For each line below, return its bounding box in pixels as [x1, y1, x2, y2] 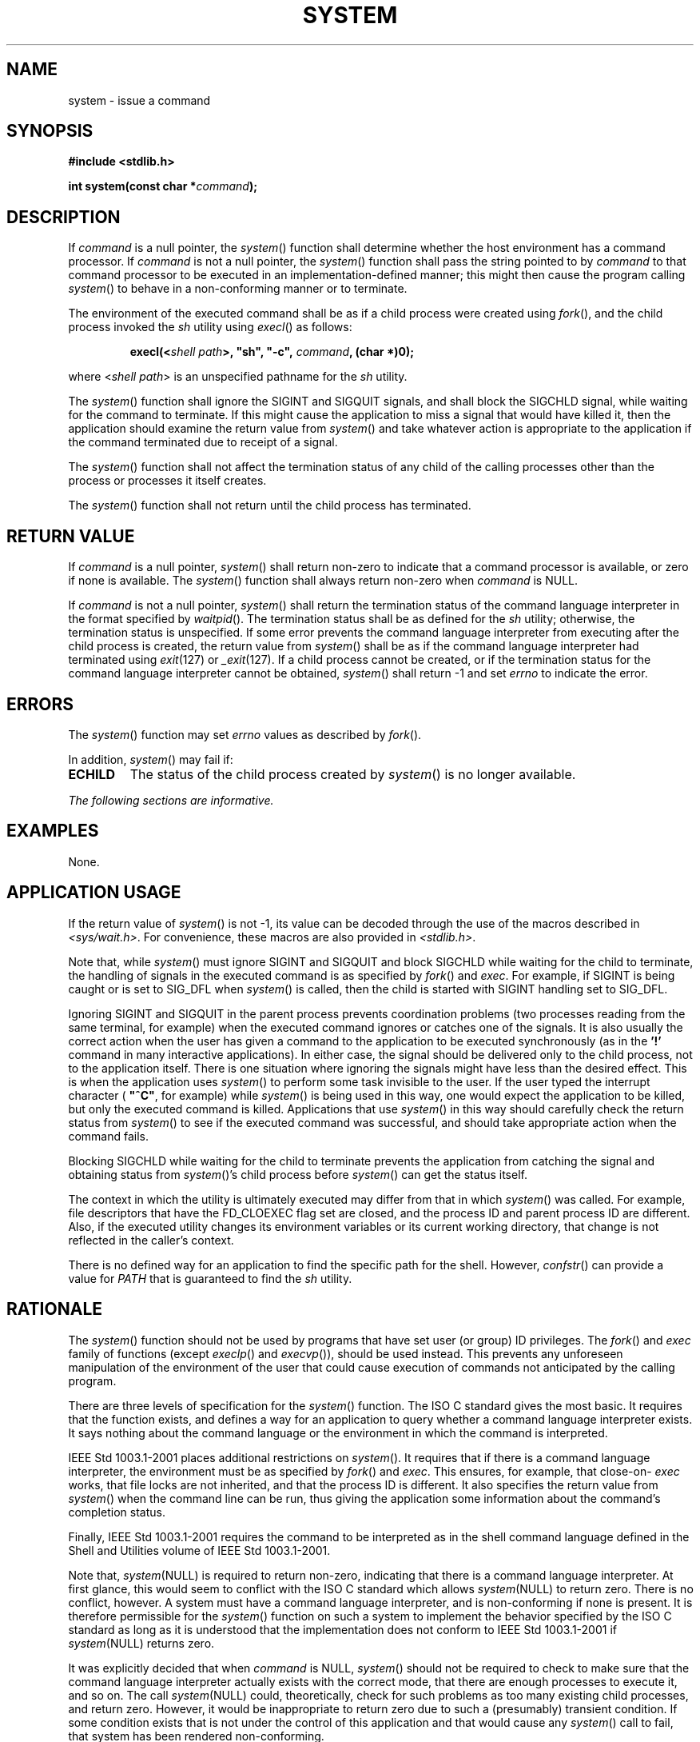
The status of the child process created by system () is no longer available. [129, 765, 576, 782]
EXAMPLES [6, 821, 99, 841]
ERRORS [6, 693, 74, 714]
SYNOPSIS [6, 121, 93, 142]
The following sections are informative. [68, 793, 274, 807]
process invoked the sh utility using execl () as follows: [68, 320, 352, 334]
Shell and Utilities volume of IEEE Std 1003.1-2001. [68, 1543, 331, 1557]
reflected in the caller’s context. [68, 1233, 234, 1247]
